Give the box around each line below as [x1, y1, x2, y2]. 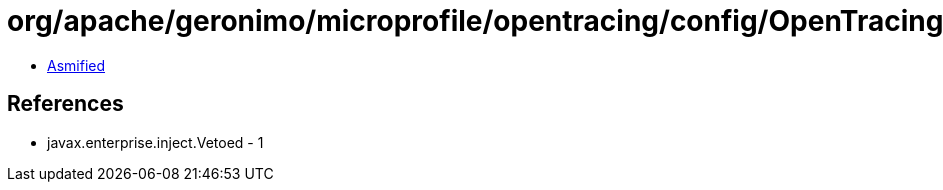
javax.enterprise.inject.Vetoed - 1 [47, 133, 264, 151]
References [7, 91, 124, 117]
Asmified [47, 56, 106, 74]
